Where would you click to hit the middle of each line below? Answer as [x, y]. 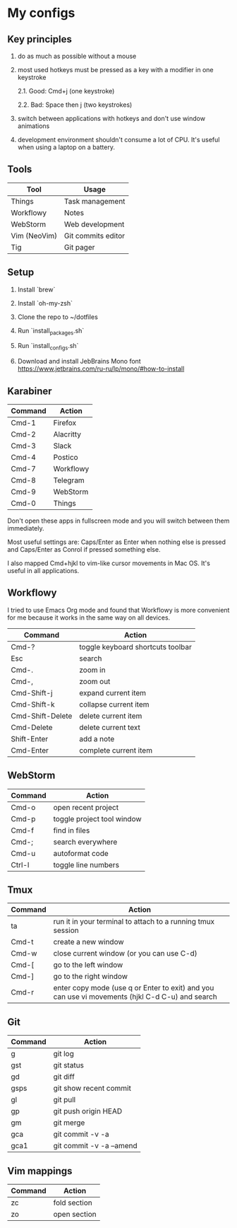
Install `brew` [36, 289]
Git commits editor [95, 236]
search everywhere [85, 842]
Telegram [69, 480]
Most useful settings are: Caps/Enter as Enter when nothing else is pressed [117, 542]
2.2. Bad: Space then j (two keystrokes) [75, 105]
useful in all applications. [43, 571]
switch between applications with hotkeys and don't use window [111, 118]
